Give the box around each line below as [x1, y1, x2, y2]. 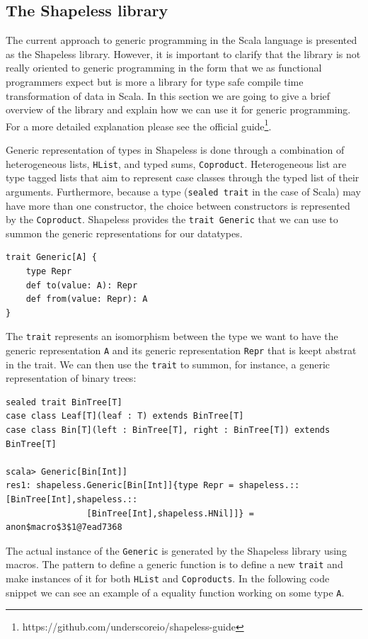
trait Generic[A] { [6, 252, 97, 263]
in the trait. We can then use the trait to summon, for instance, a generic [6, 356, 330, 371]
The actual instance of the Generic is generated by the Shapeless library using [6, 543, 347, 558]
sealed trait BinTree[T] [6, 397, 122, 407]
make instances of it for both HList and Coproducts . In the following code [6, 571, 330, 586]
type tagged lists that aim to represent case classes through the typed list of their [6, 170, 360, 185]
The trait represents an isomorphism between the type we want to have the [6, 329, 338, 344]
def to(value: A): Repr [25, 280, 138, 290]
